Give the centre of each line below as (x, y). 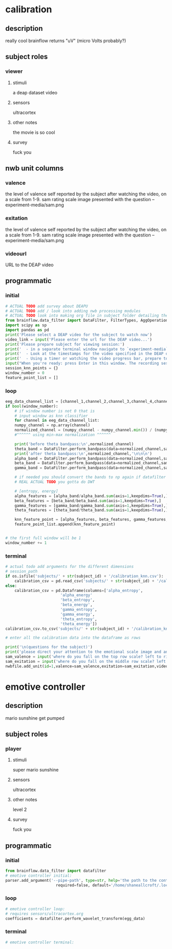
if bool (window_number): (32, 406)
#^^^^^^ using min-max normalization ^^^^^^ (63, 435)
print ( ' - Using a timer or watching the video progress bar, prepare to (87, 359)
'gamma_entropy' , (79, 609)
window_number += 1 (26, 543)
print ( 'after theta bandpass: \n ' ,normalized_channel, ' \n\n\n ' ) (83, 453)
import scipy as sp (26, 325)
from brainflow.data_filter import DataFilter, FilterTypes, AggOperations (88, 321)
